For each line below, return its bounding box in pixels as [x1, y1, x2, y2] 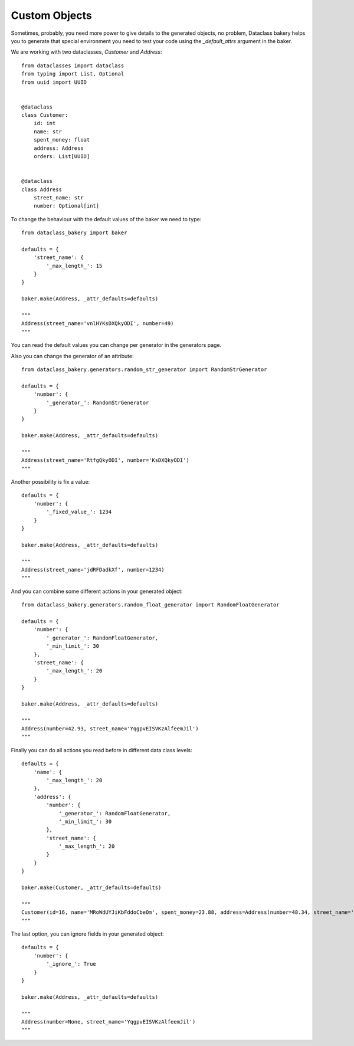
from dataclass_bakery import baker [21, 229, 127, 236]
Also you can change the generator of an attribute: [11, 352, 134, 359]
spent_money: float [33, 136, 90, 143]
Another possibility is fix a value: [11, 478, 90, 486]
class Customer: [21, 112, 68, 119]
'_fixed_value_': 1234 [46, 509, 112, 516]
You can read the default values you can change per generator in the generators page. [11, 342, 222, 349]
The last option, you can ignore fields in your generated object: [11, 930, 164, 937]
